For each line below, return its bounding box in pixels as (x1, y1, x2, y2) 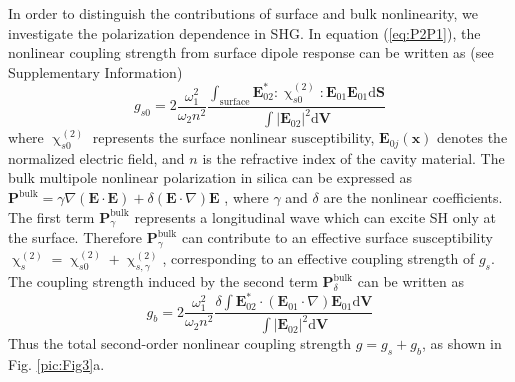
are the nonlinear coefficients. (323, 187, 503, 208)
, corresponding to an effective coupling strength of (162, 248, 475, 269)
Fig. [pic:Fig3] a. (8, 354, 105, 375)
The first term (8, 206, 95, 227)
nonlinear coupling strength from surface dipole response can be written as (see (8, 42, 494, 63)
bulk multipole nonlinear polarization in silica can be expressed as (8, 167, 413, 188)
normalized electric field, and (8, 147, 185, 168)
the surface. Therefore (8, 227, 142, 248)
